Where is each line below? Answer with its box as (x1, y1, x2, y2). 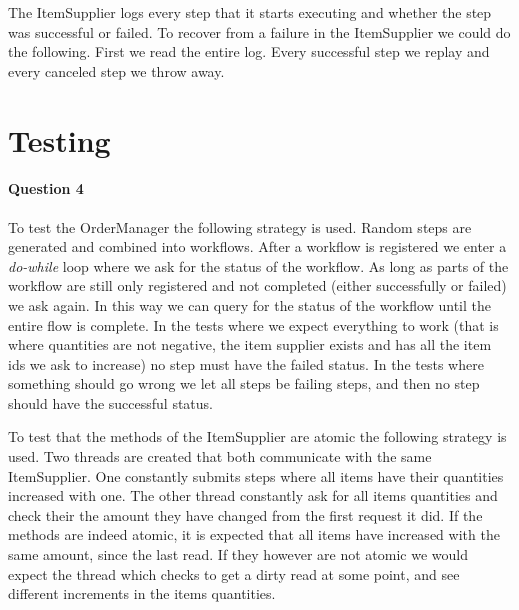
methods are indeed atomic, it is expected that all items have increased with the (8, 524, 500, 545)
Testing (8, 119, 111, 160)
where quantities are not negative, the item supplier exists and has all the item (8, 334, 492, 355)
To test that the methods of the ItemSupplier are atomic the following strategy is (8, 426, 507, 447)
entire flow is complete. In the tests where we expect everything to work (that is (8, 314, 499, 335)
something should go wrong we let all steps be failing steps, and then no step (8, 373, 480, 394)
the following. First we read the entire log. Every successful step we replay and (8, 41, 490, 62)
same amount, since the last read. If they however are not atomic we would (8, 544, 468, 565)
